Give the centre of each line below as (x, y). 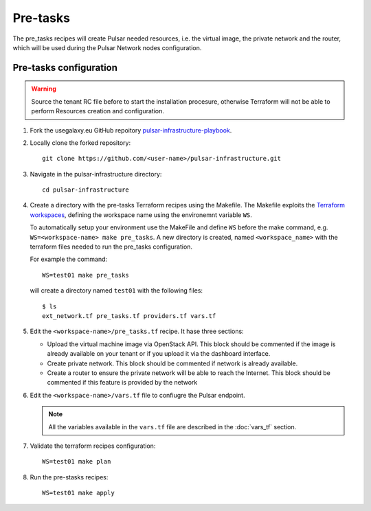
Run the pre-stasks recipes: (69, 477)
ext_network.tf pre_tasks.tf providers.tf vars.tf (129, 316)
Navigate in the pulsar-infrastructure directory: (96, 174)
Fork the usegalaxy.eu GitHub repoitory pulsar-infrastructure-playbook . (131, 130)
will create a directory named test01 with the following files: (116, 291)
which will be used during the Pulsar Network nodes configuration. (107, 47)
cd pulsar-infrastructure (86, 190)
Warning (44, 89)
